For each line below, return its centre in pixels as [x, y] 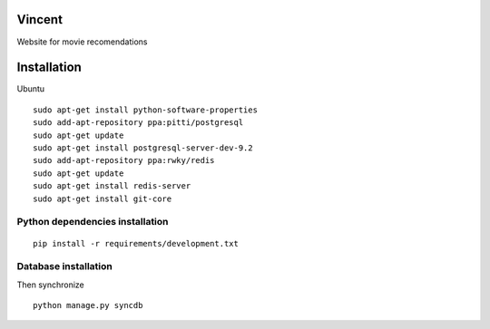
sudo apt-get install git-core [103, 198]
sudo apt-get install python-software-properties [146, 110]
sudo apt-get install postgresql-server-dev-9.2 [143, 148]
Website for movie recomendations [83, 42]
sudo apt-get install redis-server [112, 186]
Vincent [40, 19]
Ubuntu [31, 89]
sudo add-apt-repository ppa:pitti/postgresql [138, 123]
